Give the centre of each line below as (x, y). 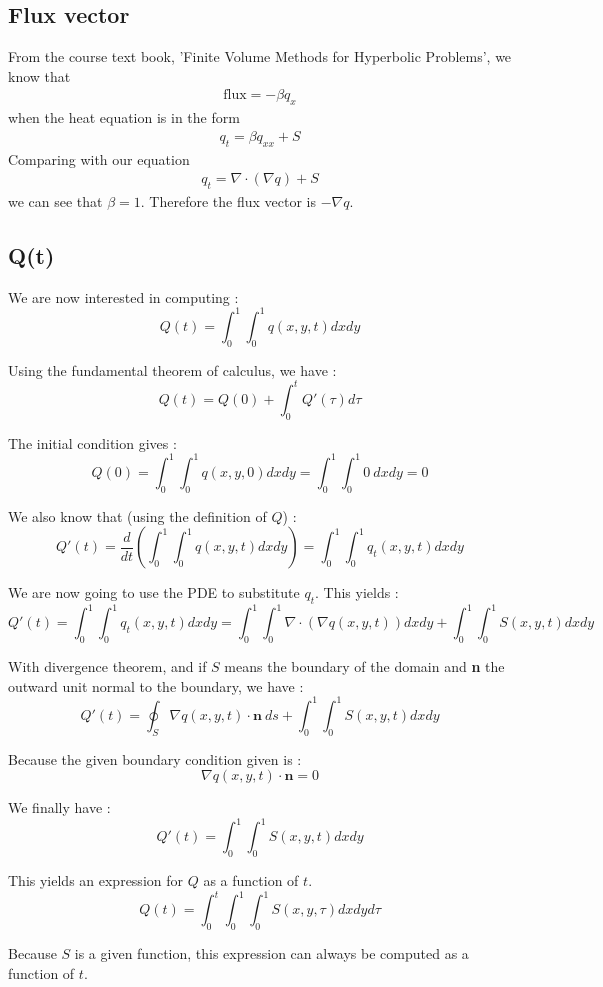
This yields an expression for (95, 880)
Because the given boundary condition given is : (155, 758)
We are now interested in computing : (123, 296)
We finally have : (59, 807)
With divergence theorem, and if (107, 666)
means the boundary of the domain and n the (364, 666)
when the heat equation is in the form (124, 117)
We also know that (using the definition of (137, 515)
